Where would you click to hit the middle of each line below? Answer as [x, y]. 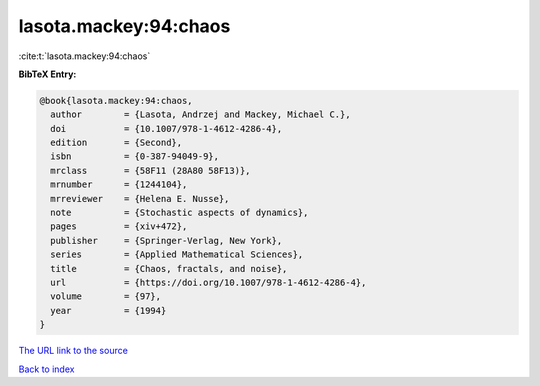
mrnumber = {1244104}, [119, 184]
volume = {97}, [106, 296]
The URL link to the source [73, 351]
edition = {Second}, [116, 143]
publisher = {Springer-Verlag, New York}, [166, 240]
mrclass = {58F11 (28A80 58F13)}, [150, 170]
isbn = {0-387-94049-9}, [135, 156]
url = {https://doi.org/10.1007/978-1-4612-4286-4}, [208, 282]
